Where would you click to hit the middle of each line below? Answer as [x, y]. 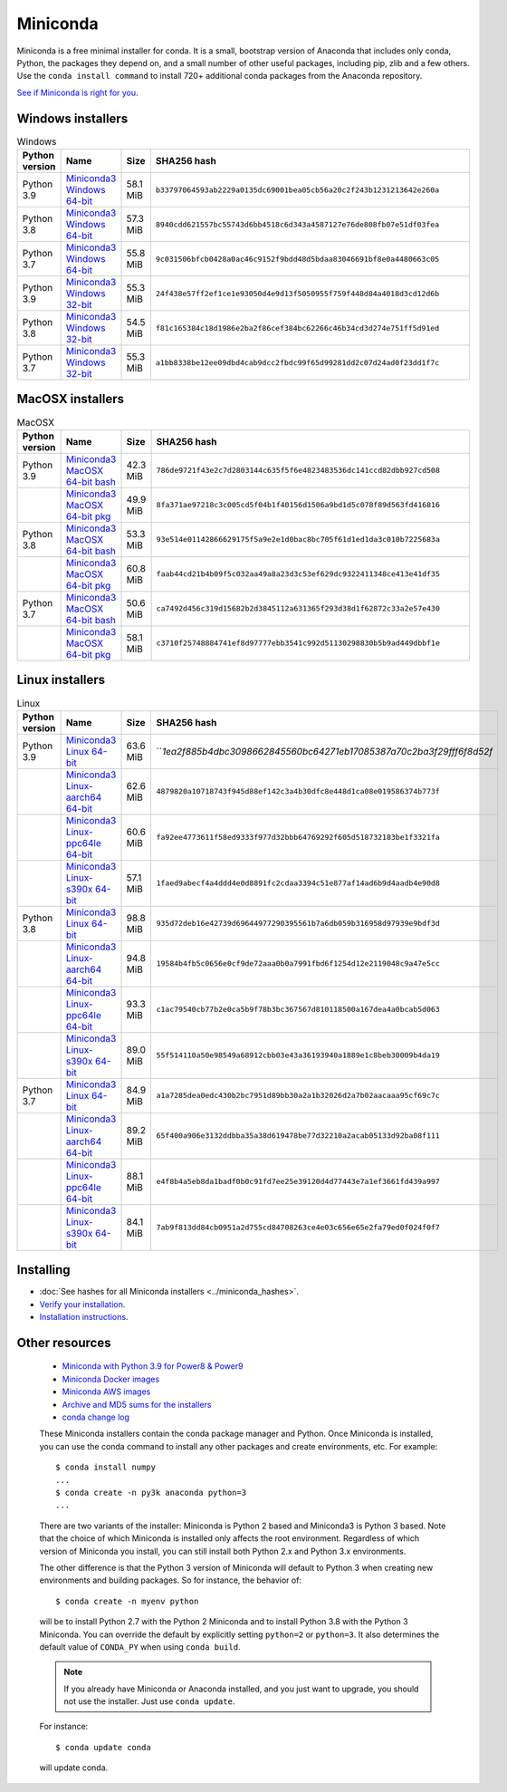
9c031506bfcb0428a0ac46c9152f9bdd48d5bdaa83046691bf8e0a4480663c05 [297, 259]
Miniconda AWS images [106, 1392]
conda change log [96, 1417]
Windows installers [72, 118]
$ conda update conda [103, 1747]
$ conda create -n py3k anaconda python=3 [151, 1493]
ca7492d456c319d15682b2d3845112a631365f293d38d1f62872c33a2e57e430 [298, 608]
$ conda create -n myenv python [127, 1601]
